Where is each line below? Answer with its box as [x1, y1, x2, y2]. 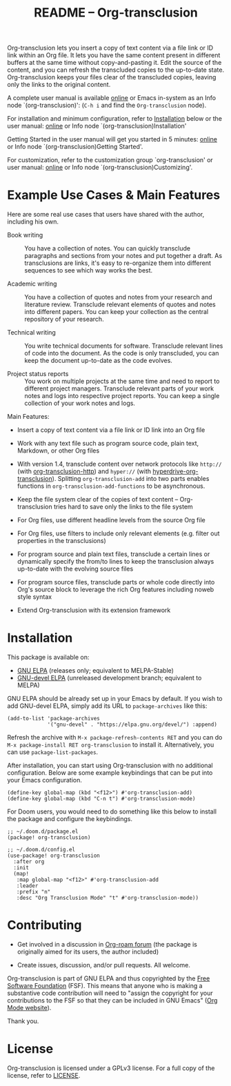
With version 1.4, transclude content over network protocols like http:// [17, 460, 222, 468]
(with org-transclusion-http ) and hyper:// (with [17, 467, 152, 475]
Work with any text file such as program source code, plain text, [17, 440, 199, 448]
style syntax [17, 593, 52, 601]
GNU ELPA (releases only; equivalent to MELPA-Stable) [17, 667, 174, 675]
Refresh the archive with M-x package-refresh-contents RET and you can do [7, 733, 223, 742]
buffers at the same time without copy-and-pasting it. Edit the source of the [7, 59, 222, 67]
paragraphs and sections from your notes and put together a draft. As [24, 252, 223, 260]
